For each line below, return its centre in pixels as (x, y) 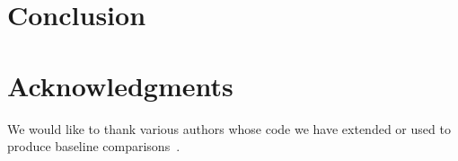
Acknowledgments (120, 85)
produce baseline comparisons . (94, 146)
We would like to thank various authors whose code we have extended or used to (229, 128)
